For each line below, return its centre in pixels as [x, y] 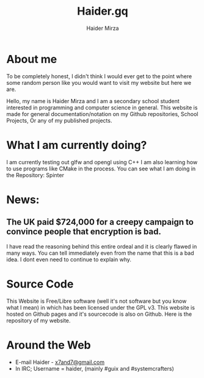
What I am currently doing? [77, 145]
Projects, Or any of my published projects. [59, 120]
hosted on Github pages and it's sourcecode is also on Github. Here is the [99, 314]
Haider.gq [103, 11]
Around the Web [49, 345]
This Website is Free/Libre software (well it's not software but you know [97, 301]
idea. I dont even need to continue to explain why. [69, 259]
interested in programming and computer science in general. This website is [102, 107]
